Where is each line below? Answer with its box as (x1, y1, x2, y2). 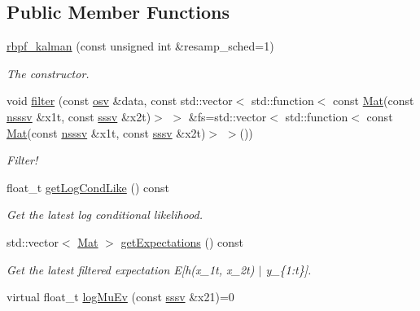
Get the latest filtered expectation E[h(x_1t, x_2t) (7, 261, 255, 278)
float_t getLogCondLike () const (7, 178, 169, 195)
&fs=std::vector (188, 107, 267, 125)
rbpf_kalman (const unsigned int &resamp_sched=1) (7, 37, 274, 55)
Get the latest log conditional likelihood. (7, 206, 203, 223)
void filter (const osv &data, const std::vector (7, 92, 233, 109)
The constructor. (7, 64, 90, 81)
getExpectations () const (120, 233, 243, 250)
